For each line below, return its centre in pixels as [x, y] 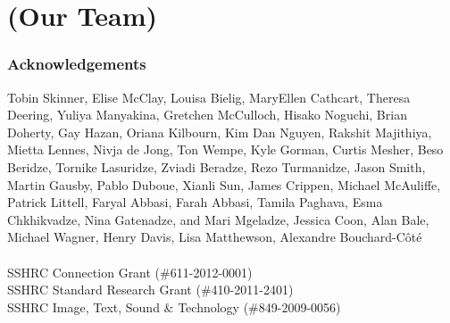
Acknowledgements [77, 64]
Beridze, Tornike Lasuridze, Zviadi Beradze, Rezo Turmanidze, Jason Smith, [217, 166]
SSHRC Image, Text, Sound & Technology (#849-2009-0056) [174, 306]
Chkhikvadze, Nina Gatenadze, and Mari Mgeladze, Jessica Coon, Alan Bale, [218, 219]
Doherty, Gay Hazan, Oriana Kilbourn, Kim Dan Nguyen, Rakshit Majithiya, [220, 132]
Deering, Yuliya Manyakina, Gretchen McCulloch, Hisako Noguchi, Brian [207, 115]
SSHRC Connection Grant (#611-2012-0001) [130, 272]
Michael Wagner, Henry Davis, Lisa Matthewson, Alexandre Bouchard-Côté [215, 237]
